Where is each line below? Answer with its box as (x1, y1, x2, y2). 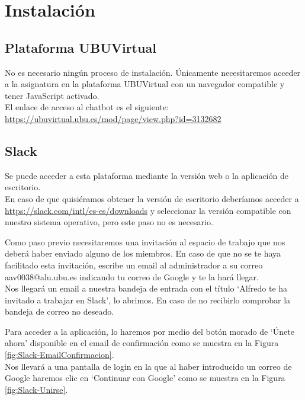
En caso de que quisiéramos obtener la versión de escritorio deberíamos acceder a (5, 192, 299, 204)
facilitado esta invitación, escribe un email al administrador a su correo (5, 258, 263, 271)
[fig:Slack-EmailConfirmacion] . (5, 348, 114, 361)
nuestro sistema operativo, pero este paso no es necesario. (5, 216, 213, 228)
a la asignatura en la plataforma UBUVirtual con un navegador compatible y (5, 78, 285, 90)
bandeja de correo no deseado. (5, 305, 114, 318)
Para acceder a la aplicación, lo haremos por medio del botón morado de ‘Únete (5, 325, 294, 337)
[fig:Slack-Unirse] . (5, 383, 68, 395)
